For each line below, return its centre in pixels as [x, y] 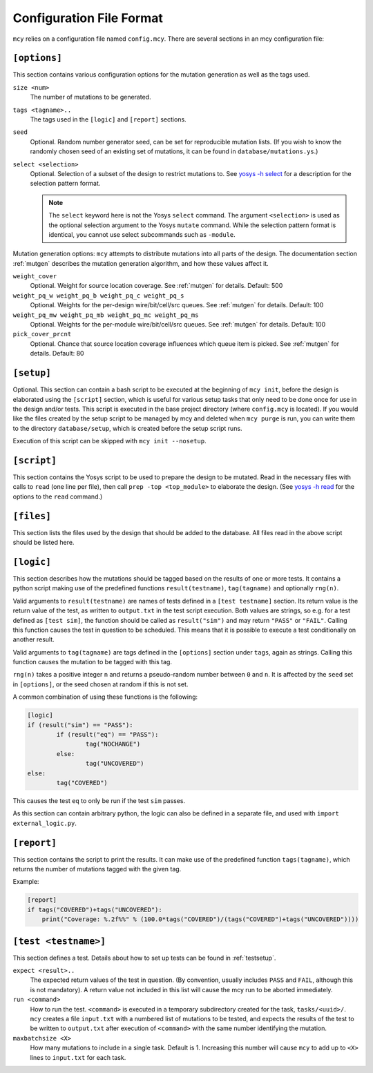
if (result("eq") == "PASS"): [107, 735]
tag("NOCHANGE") [113, 744]
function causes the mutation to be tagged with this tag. [93, 662]
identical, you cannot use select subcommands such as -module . [142, 234]
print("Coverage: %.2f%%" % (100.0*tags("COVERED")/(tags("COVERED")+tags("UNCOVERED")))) [200, 919]
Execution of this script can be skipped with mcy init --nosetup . [109, 441]
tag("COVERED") [82, 783]
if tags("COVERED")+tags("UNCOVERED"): [95, 909]
